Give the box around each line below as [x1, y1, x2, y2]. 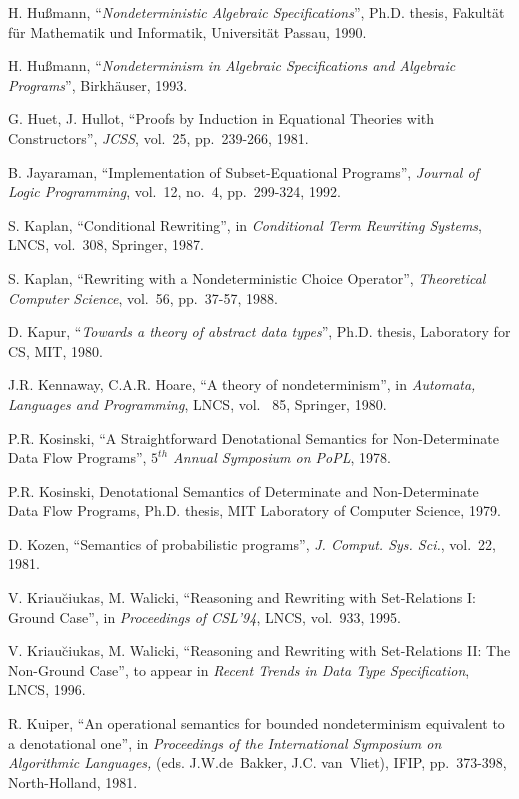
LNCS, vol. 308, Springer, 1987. [8, 234, 204, 255]
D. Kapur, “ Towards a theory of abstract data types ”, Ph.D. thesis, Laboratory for [8, 321, 511, 342]
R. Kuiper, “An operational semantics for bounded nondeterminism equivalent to [8, 713, 505, 734]
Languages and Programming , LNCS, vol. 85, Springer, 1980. [8, 393, 387, 414]
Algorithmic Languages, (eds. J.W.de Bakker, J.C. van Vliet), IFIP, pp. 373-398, [8, 752, 507, 773]
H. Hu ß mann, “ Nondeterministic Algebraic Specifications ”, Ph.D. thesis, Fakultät [8, 2, 505, 22]
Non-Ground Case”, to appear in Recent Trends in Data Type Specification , [8, 659, 470, 680]
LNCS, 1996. [8, 679, 86, 700]
